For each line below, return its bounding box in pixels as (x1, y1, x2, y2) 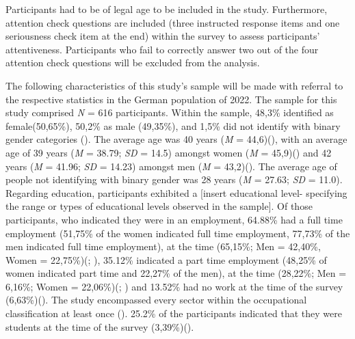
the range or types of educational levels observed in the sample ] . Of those (5, 199, 313, 213)
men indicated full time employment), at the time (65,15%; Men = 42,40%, (5, 239, 321, 254)
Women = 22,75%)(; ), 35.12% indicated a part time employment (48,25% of (5, 252, 327, 267)
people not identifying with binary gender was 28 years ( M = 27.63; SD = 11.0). (5, 172, 343, 187)
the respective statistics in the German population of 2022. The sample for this (5, 92, 337, 106)
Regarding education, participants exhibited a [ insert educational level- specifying (5, 185, 347, 200)
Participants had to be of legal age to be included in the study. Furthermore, (5, 2, 328, 16)
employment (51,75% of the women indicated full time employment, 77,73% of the (5, 226, 350, 240)
